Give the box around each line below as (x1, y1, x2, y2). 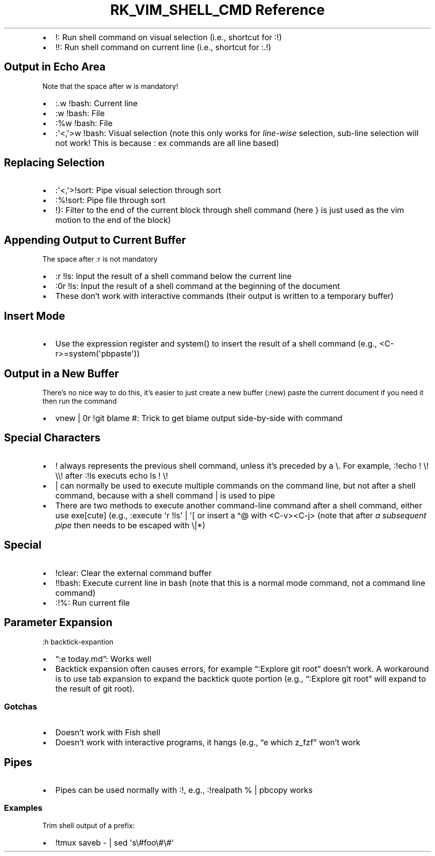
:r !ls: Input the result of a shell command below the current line (55, 271, 292, 282)
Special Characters (4, 431, 101, 444)
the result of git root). (55, 683, 135, 694)
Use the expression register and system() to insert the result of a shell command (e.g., (55, 339, 377, 349)
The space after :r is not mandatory (42, 255, 158, 264)
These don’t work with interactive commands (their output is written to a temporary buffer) (55, 291, 394, 301)
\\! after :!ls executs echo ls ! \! (55, 470, 168, 481)
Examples (4, 803, 43, 813)
